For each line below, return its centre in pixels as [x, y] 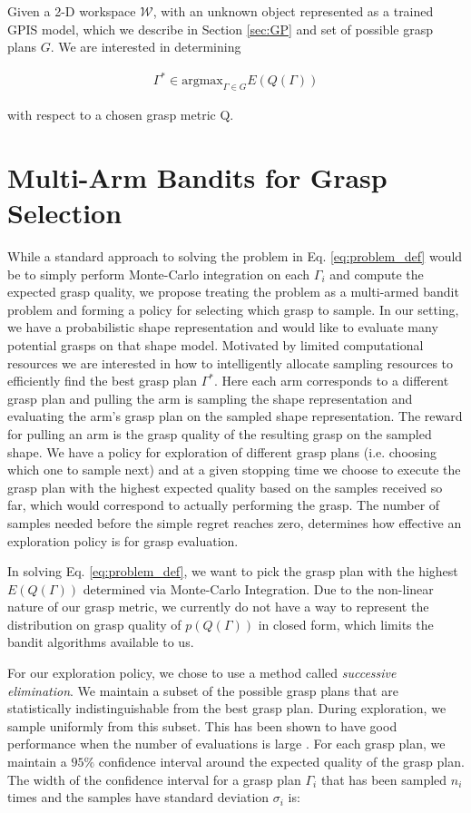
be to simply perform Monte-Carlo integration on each [159, 274]
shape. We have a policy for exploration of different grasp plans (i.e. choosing [222, 451]
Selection [65, 213]
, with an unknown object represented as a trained [293, 11]
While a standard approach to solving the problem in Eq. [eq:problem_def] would [235, 256]
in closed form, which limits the [346, 624]
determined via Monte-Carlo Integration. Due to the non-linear [258, 588]
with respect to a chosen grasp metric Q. [121, 115]
